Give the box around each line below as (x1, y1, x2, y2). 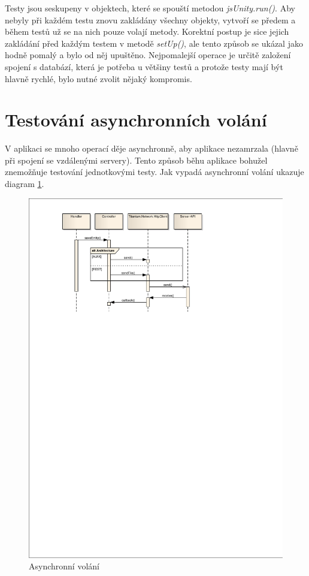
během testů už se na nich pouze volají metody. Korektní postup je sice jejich (5, 25, 289, 38)
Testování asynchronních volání (5, 107, 267, 132)
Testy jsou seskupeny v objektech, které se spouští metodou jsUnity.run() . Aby (5, 2, 295, 14)
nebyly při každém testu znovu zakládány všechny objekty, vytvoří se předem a (5, 13, 296, 26)
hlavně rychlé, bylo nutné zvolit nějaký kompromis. (5, 72, 192, 85)
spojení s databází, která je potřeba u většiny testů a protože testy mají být (5, 60, 283, 73)
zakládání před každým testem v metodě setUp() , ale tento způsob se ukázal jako (5, 37, 303, 49)
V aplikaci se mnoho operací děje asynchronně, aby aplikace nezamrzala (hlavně (5, 142, 298, 155)
